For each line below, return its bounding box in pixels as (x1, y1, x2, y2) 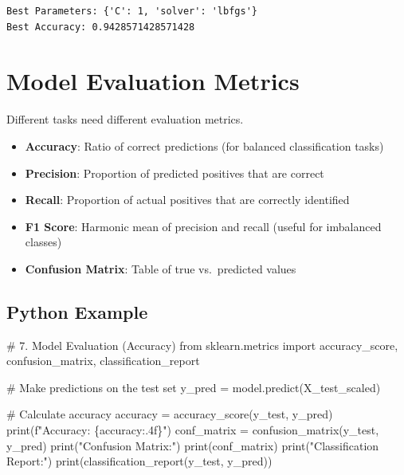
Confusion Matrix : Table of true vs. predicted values (25, 260, 296, 277)
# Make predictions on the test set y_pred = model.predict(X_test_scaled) (6, 379, 381, 395)
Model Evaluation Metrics (6, 65, 300, 97)
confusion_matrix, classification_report (6, 352, 200, 369)
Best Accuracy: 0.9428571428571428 (6, 21, 195, 33)
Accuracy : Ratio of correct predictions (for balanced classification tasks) (25, 137, 384, 154)
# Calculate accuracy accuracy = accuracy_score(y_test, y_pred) (6, 406, 333, 422)
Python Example (6, 299, 148, 324)
